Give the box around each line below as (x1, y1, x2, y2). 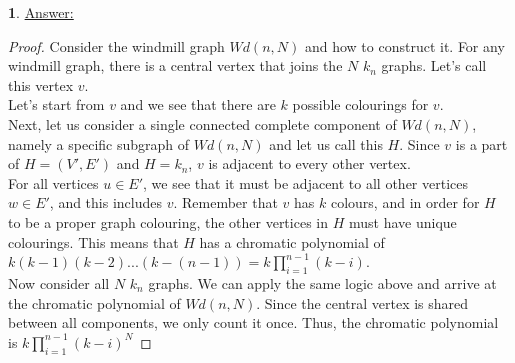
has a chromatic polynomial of (199, 231, 385, 252)
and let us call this (269, 133, 383, 154)
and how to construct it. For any (304, 35, 505, 56)
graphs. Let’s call (381, 55, 487, 76)
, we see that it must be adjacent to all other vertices (143, 172, 469, 193)
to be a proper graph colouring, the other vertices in (8, 211, 328, 232)
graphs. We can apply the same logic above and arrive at (148, 272, 497, 293)
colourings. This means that (8, 231, 179, 252)
